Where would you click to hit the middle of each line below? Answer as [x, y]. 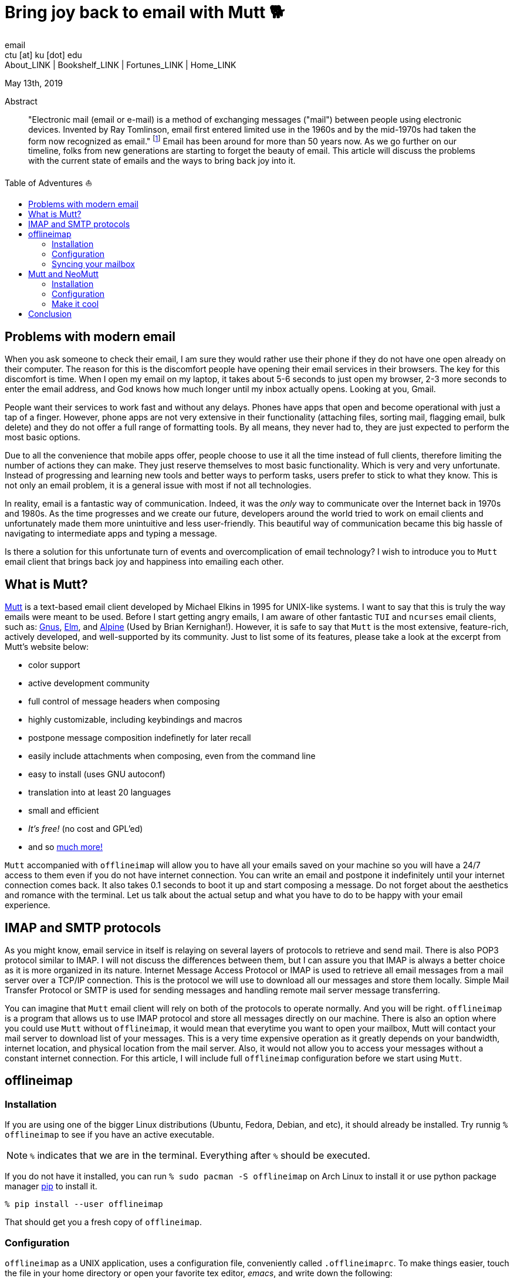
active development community [89, 683]
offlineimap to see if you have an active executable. [110, 1135]
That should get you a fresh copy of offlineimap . [103, 1222]
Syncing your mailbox [93, 264]
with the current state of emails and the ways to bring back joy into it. [162, 161]
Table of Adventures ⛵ [49, 183]
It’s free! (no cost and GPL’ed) [86, 829]
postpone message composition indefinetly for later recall [140, 738]
